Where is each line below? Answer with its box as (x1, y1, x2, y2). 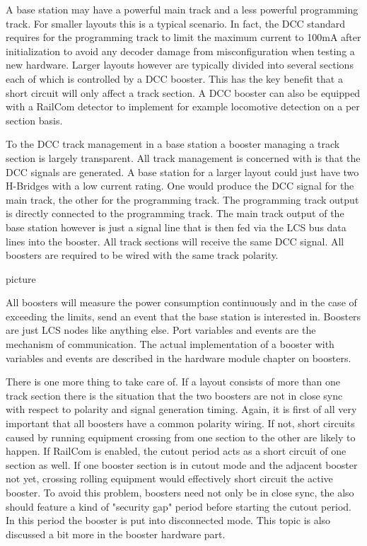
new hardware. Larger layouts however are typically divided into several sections (6, 57, 354, 72)
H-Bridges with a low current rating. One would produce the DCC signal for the (6, 178, 354, 193)
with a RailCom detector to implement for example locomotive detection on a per (6, 99, 360, 114)
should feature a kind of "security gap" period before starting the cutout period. (6, 499, 351, 513)
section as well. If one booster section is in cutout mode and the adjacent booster (6, 457, 358, 472)
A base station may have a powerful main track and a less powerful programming (6, 2, 359, 16)
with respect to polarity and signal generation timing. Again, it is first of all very (6, 402, 357, 417)
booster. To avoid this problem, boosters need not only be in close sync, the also (6, 485, 354, 499)
